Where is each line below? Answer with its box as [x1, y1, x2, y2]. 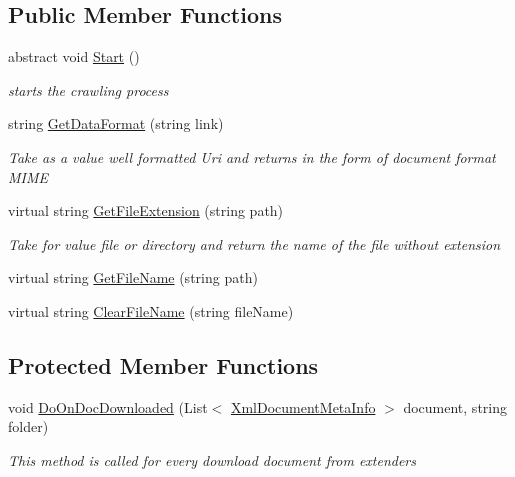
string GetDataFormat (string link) [8, 113, 224, 134]
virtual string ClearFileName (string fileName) [8, 300, 294, 321]
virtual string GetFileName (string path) [8, 267, 258, 288]
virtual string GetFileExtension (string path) [8, 200, 284, 221]
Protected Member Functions [8, 349, 319, 380]
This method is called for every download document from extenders [8, 449, 417, 470]
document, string [403, 396, 507, 417]
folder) [8, 416, 49, 437]
